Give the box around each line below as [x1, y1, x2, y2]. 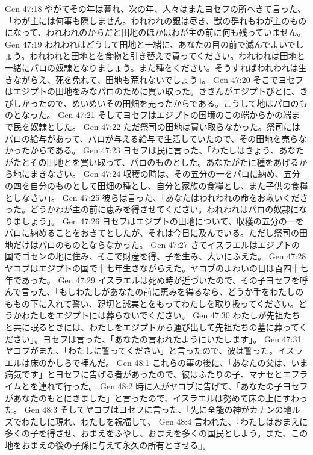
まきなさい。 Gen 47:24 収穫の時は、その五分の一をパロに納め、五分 [29, 167, 300, 180]
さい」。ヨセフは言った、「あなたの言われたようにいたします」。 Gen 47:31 [13, 332, 302, 345]
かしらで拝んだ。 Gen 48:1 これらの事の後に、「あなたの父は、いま [46, 356, 308, 368]
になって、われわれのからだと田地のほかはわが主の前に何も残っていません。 [5, 26, 306, 39]
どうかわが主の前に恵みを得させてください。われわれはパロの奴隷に [29, 203, 299, 215]
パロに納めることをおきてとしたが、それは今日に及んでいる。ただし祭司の [5, 226, 300, 239]
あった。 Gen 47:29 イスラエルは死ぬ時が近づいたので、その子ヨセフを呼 [21, 273, 308, 286]
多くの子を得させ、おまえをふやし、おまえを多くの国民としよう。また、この [5, 427, 308, 439]
